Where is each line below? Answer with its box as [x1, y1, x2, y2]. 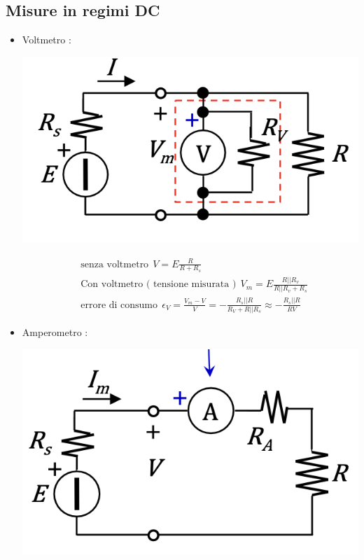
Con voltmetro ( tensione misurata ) [80, 279, 237, 290]
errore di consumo [80, 300, 158, 310]
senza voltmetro [80, 259, 149, 269]
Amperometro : [22, 325, 88, 339]
